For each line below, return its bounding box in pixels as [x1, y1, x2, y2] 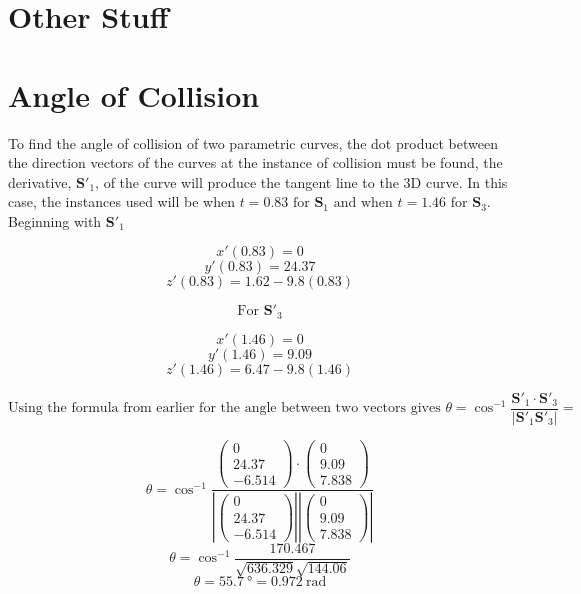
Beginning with [8, 210, 102, 231]
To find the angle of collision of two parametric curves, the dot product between [8, 132, 498, 153]
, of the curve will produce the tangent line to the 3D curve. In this [95, 171, 508, 192]
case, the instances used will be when [8, 191, 235, 212]
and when [333, 196, 393, 211]
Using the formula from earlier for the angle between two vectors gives [8, 401, 441, 416]
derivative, [8, 171, 72, 192]
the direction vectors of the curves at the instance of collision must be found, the [8, 152, 503, 173]
